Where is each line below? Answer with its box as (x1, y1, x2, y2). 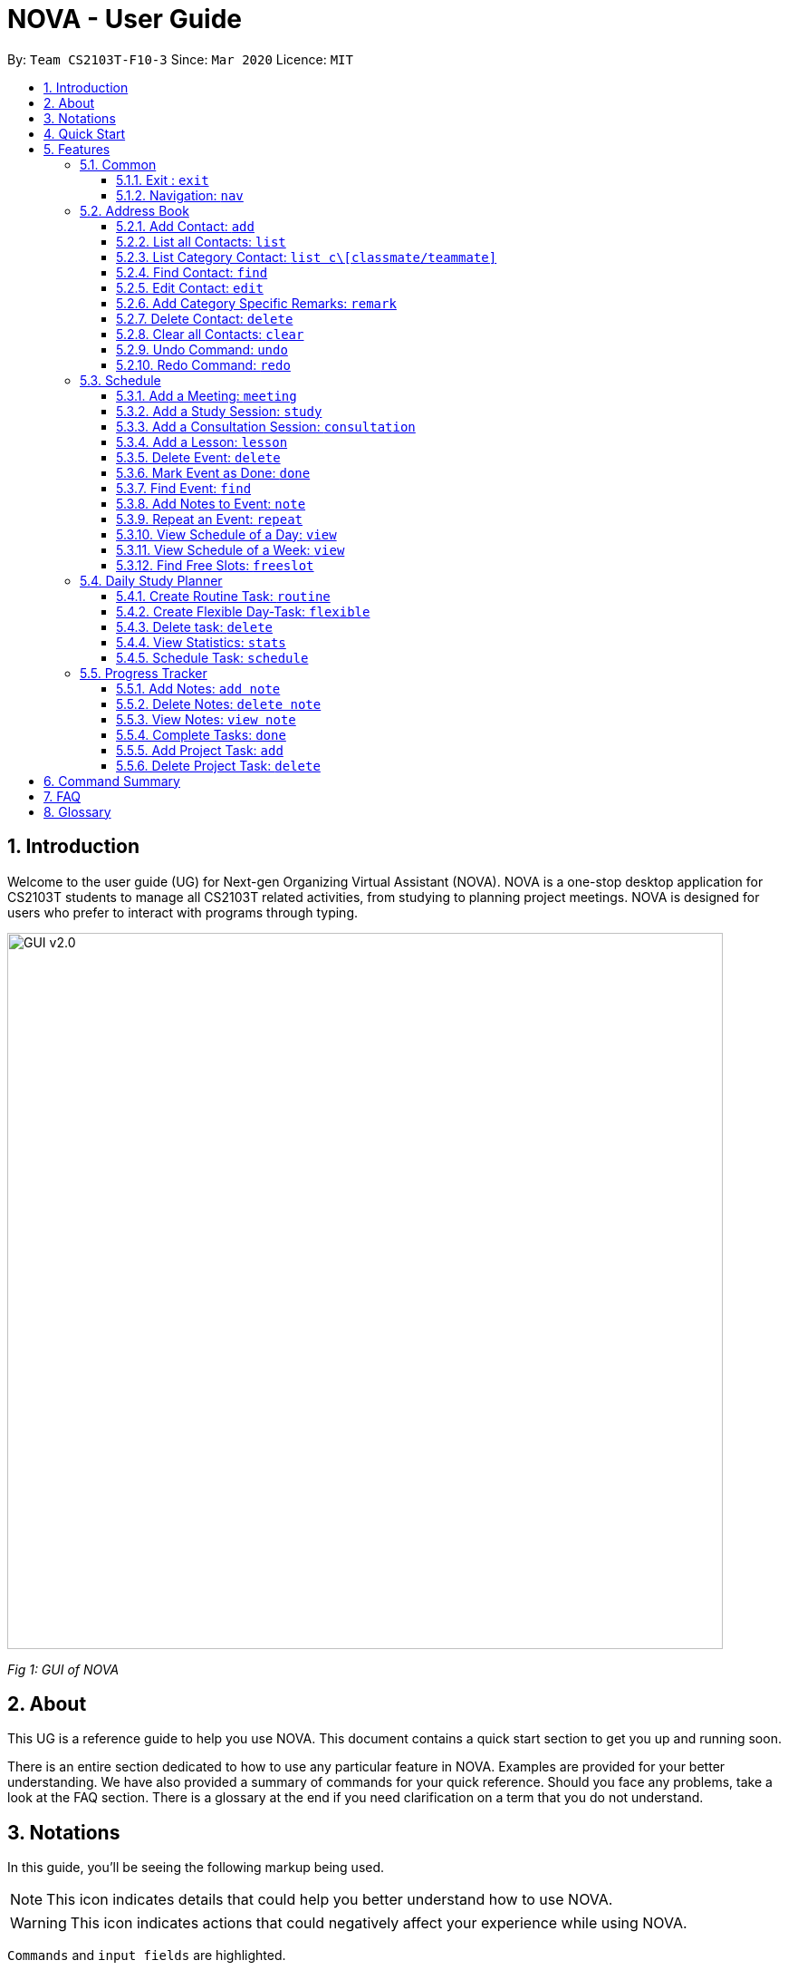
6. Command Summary (43, 772, 180, 789)
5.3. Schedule (80, 372, 161, 388)
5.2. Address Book (80, 202, 189, 218)
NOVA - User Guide (7, 4, 242, 34)
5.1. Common (80, 156, 157, 172)
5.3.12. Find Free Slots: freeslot (116, 557, 314, 573)
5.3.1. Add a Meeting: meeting (116, 387, 297, 403)
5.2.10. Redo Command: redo (116, 356, 291, 373)
